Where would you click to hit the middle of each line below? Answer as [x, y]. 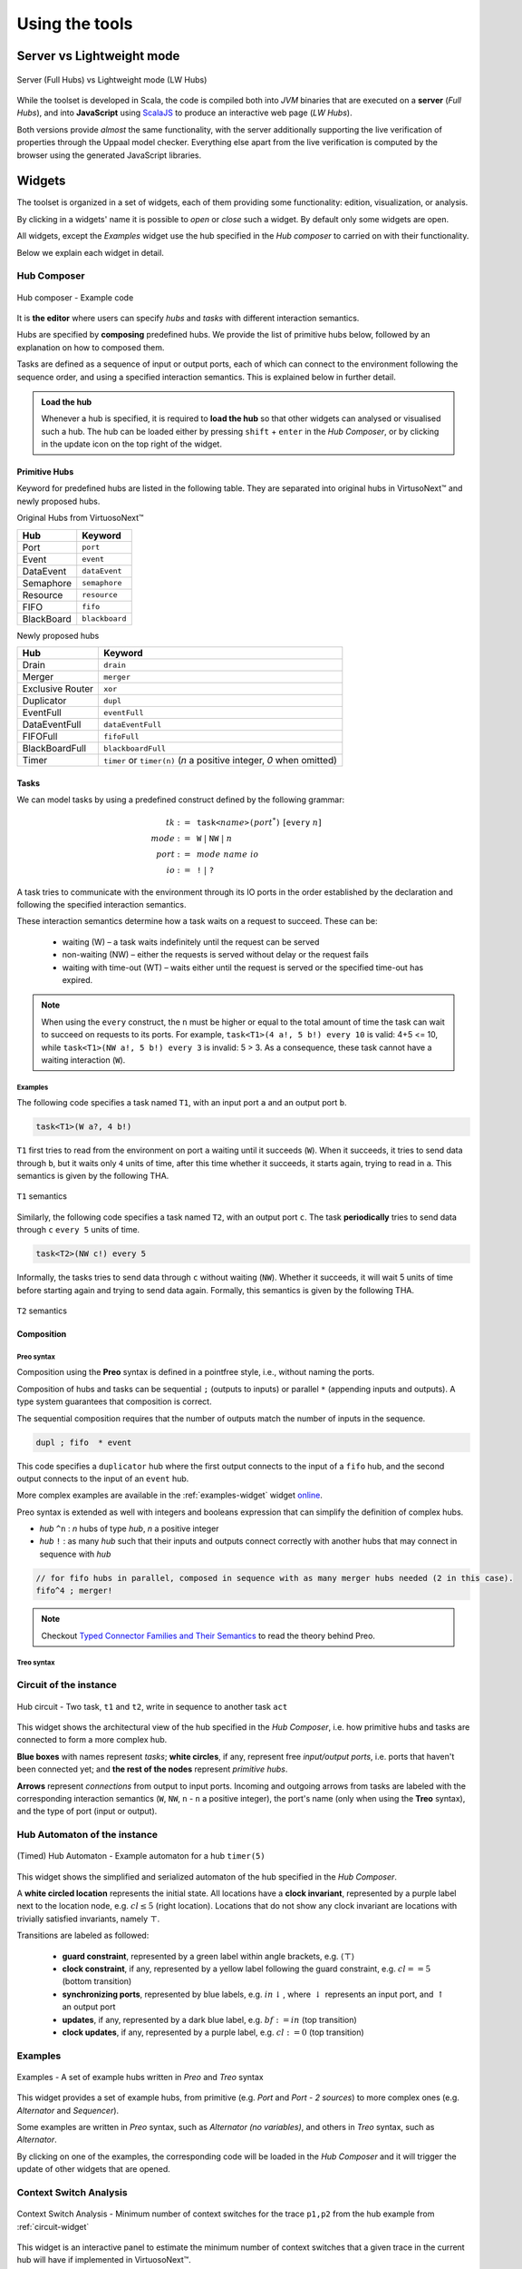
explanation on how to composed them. [91, 347]
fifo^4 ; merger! [74, 1591]
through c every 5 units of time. [78, 1230]
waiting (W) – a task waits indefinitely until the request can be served [191, 942]
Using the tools [75, 24]
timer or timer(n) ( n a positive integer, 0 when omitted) [220, 761]
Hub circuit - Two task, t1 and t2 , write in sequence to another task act [152, 1706]
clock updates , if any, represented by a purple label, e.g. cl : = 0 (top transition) [213, 2032]
